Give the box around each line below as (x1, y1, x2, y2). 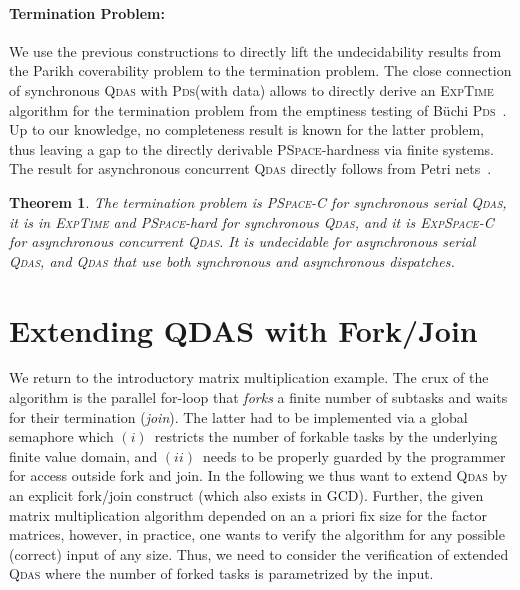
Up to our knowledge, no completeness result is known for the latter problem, (9, 119, 484, 140)
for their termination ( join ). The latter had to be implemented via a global (9, 406, 468, 427)
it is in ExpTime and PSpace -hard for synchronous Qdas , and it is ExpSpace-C (9, 211, 494, 232)
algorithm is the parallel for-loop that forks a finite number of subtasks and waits (9, 387, 508, 408)
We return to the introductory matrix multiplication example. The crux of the (9, 367, 489, 388)
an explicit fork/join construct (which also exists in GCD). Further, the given (9, 485, 484, 506)
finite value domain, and (9, 445, 158, 466)
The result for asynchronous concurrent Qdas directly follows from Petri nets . (9, 158, 492, 179)
